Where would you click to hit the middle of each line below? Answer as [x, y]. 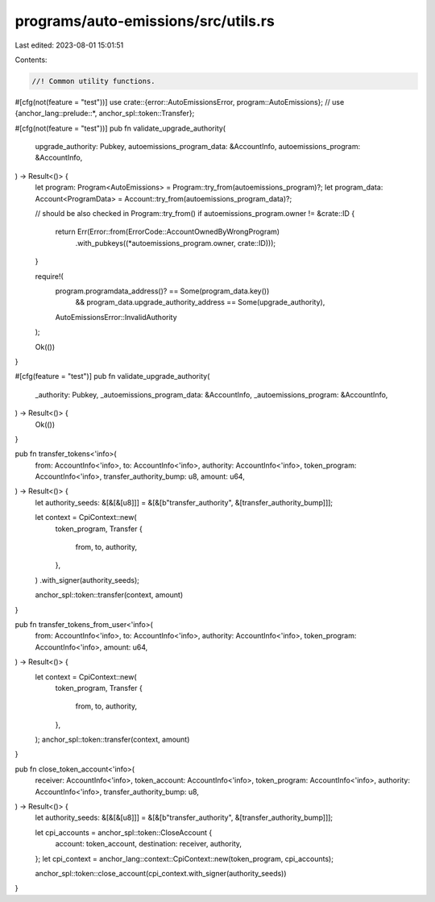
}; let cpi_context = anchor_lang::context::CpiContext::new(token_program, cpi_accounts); [184, 858]
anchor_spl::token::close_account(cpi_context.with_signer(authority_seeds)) [161, 873]
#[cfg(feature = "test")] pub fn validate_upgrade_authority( [112, 376]
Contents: [31, 60]
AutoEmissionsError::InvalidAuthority [116, 317]
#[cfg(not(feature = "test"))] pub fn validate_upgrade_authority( [120, 128]
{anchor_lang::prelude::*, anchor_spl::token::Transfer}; [105, 114]
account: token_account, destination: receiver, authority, [148, 844]
